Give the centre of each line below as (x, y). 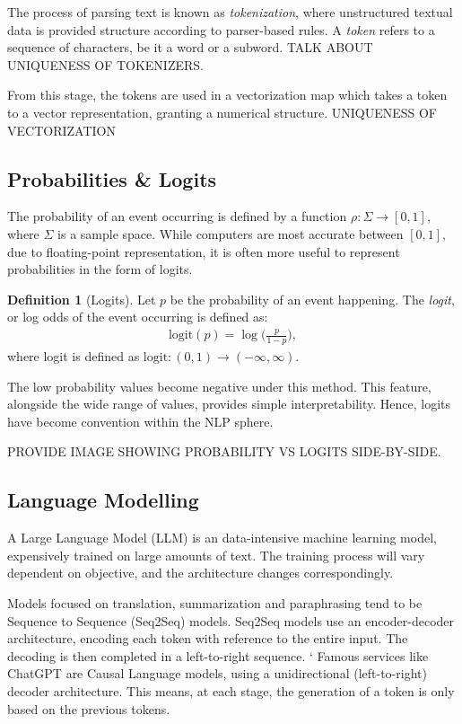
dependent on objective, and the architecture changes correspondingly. (200, 573)
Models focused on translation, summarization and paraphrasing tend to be (215, 603)
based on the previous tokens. (89, 708)
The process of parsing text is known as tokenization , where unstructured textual (230, 12)
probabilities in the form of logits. (100, 269)
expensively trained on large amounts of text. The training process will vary (216, 555)
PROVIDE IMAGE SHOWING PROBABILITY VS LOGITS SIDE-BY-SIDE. (224, 451)
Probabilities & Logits (112, 178)
